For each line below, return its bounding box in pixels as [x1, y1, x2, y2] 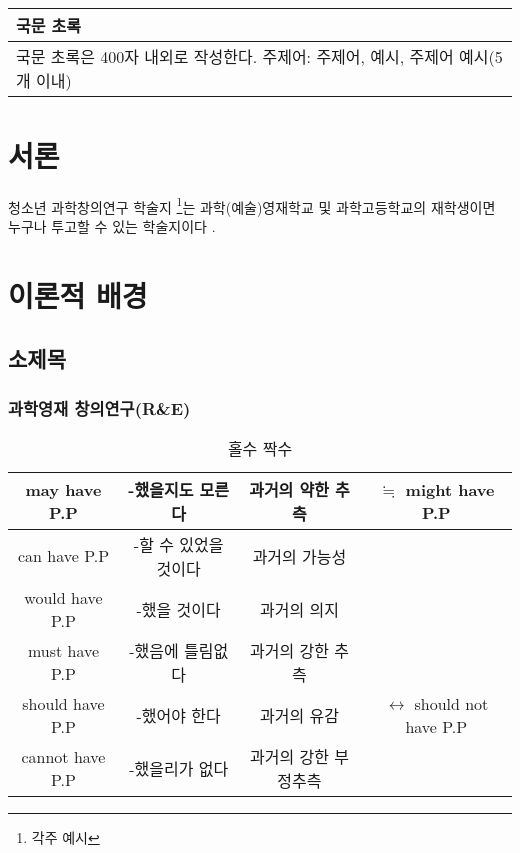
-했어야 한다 [136, 703, 221, 727]
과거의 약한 [249, 477, 329, 501]
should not [414, 691, 489, 715]
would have [24, 585, 103, 609]
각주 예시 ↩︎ [31, 826, 100, 847]
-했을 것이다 [136, 597, 221, 621]
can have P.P [17, 544, 110, 568]
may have [25, 477, 102, 501]
